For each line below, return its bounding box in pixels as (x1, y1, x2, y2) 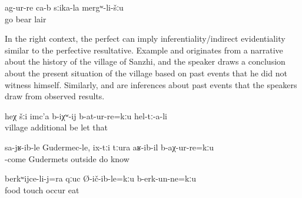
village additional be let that (5, 121, 108, 133)
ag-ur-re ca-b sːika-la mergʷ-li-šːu (5, 1, 124, 13)
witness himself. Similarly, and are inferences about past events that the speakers (5, 78, 297, 90)
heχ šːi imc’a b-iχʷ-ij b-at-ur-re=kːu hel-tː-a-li (5, 109, 168, 122)
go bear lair (5, 12, 47, 25)
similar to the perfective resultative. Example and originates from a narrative (5, 43, 283, 56)
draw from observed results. (5, 90, 105, 102)
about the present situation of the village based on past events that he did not (5, 66, 287, 79)
